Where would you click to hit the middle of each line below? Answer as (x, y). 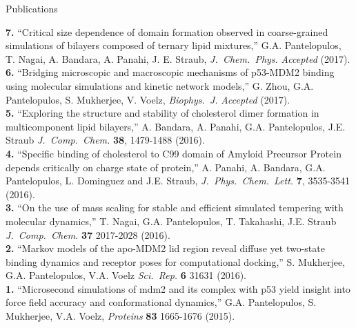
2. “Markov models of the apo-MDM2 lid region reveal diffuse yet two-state (165, 248)
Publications (32, 8)
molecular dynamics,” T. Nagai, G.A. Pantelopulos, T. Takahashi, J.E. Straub (171, 221)
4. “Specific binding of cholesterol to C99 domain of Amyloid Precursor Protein (174, 153)
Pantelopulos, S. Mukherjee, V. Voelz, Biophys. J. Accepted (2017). (148, 99)
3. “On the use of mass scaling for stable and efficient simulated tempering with (175, 208)
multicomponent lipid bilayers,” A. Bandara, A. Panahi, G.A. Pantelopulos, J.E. (176, 126)
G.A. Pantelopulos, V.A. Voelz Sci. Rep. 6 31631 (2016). (126, 275)
